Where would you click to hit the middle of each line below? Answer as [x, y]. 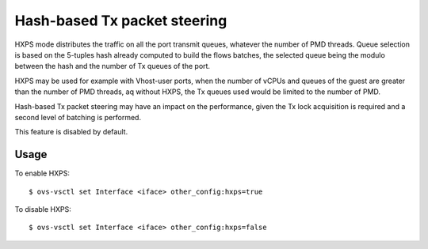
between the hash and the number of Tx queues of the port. [112, 66]
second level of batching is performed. [78, 117]
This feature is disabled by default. [71, 132]
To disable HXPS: [43, 209]
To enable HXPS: [42, 173]
